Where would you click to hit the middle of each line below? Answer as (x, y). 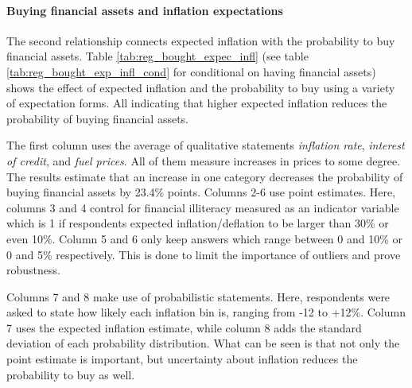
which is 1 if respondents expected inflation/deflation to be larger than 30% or (198, 223)
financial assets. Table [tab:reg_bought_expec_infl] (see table (157, 56)
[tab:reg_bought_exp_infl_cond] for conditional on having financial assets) (191, 71)
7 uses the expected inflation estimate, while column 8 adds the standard (184, 327)
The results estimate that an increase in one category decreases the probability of (205, 176)
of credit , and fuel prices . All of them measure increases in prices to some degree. (204, 160)
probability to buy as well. (71, 374)
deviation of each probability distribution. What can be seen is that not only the (203, 343)
